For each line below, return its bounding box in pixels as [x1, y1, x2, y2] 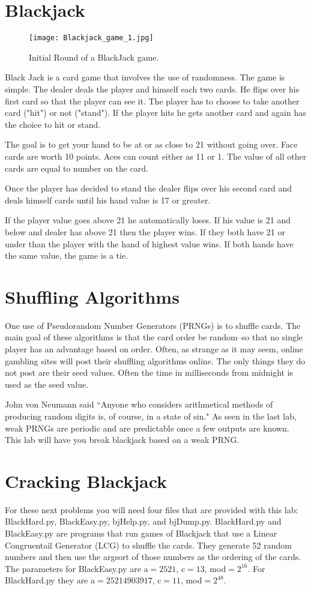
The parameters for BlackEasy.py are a [5, 562, 148, 574]
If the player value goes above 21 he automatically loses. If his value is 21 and [5, 214, 291, 226]
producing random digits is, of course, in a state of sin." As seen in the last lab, [5, 409, 297, 422]
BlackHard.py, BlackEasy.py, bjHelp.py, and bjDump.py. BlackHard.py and [5, 515, 282, 528]
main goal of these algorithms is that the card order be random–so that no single [5, 331, 303, 343]
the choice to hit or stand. [5, 118, 101, 130]
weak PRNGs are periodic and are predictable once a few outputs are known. [5, 421, 289, 434]
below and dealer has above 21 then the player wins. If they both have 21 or [5, 225, 285, 238]
